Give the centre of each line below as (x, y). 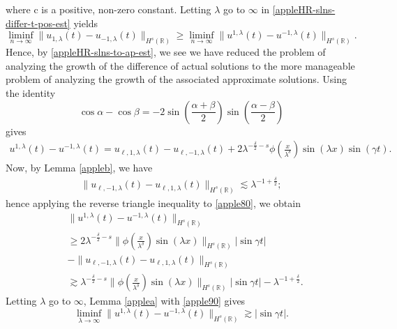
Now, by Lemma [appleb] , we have (79, 168)
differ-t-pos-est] (38, 23)
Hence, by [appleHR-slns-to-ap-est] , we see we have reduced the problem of (166, 52)
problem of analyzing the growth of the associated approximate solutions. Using (176, 79)
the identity (31, 92)
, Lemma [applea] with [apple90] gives (164, 301)
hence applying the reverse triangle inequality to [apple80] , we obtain (153, 202)
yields (86, 23)
